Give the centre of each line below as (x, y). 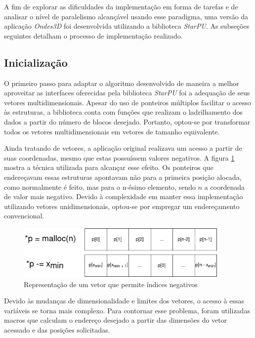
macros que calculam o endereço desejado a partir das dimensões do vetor (116, 320)
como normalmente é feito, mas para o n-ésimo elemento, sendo (100, 187)
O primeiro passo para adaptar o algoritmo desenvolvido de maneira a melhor (122, 83)
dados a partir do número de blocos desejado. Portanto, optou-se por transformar (127, 121)
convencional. (24, 216)
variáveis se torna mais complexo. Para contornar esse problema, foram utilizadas (127, 310)
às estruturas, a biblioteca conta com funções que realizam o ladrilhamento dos (124, 112)
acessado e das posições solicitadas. (57, 329)
